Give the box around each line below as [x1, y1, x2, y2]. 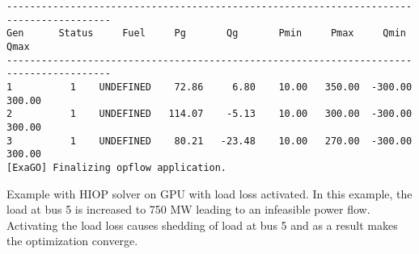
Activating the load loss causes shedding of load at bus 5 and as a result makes [6, 216, 398, 233]
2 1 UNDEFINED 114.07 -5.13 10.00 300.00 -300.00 [6, 108, 413, 120]
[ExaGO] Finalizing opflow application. [6, 161, 227, 173]
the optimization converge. [6, 232, 138, 249]
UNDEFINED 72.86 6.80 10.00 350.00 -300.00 [99, 81, 413, 93]
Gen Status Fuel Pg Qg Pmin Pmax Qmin [6, 27, 406, 40]
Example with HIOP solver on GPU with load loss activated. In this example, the [6, 185, 413, 202]
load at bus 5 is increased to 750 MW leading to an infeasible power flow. [6, 201, 370, 218]
